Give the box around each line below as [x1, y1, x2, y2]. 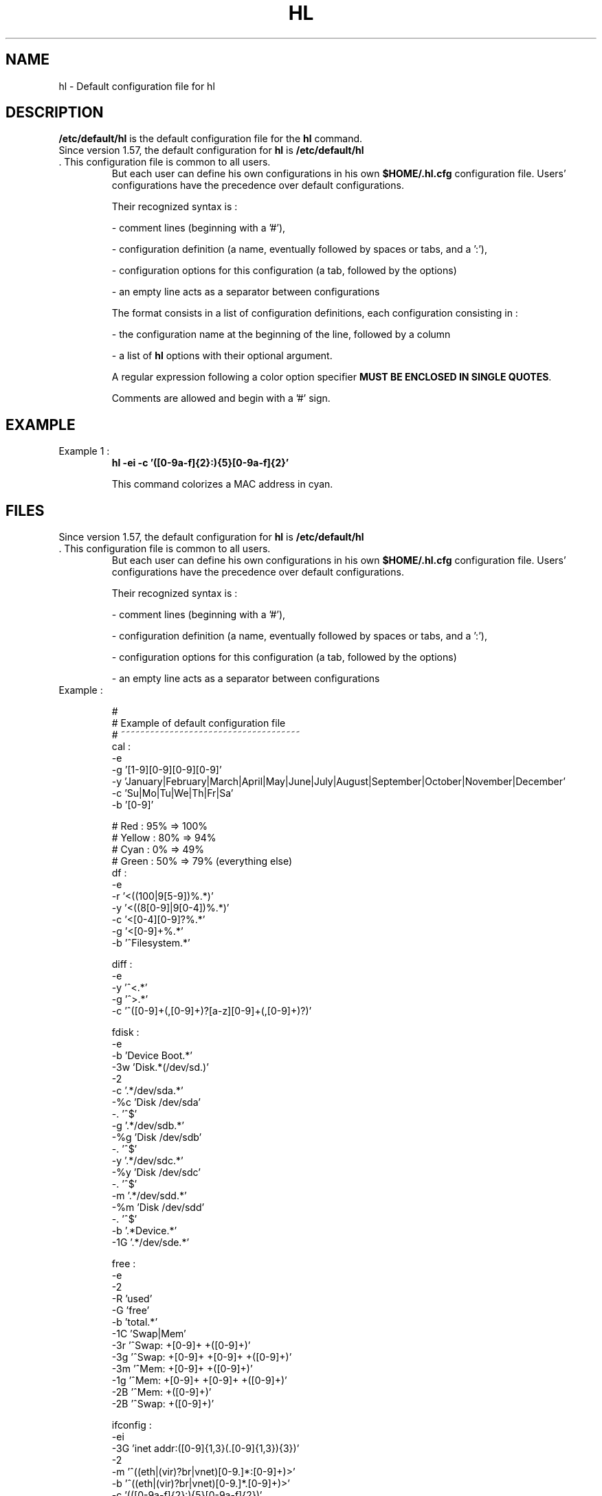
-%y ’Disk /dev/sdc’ [111, 1166, 201, 1179]
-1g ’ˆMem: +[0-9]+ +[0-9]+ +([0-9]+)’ [111, 1374, 287, 1387]
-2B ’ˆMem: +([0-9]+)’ [111, 1386, 212, 1398]
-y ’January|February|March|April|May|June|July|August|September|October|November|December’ [111, 775, 566, 788]
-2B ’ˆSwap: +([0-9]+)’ [111, 1398, 214, 1410]
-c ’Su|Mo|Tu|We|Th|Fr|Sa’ [111, 787, 234, 800]
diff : [111, 958, 133, 971]
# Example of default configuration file [111, 717, 286, 729]
